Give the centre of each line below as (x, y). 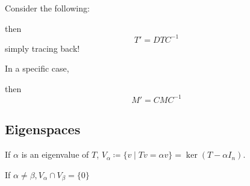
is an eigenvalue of (55, 154)
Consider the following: (47, 8)
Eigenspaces (43, 129)
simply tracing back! (42, 48)
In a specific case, (37, 68)
